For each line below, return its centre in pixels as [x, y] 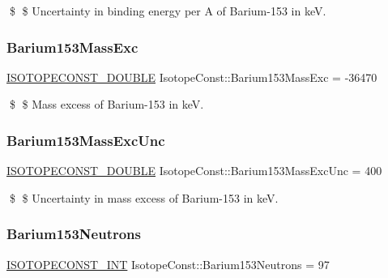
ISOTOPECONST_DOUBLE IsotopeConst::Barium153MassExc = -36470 [192, 77]
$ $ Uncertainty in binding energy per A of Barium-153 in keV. [168, 11]
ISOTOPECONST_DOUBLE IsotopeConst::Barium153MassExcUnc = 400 [194, 171]
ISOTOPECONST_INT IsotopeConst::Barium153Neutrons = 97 [168, 264]
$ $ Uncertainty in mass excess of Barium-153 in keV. [144, 197]
